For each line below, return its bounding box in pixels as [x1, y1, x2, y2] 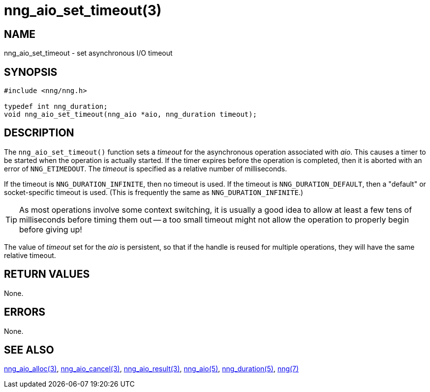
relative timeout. [4, 251, 56, 260]
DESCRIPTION [4, 127, 74, 139]
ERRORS [4, 306, 46, 319]
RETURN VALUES [4, 268, 90, 281]
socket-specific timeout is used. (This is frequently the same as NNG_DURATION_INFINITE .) [4, 188, 304, 196]
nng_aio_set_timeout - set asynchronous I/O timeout [4, 49, 173, 58]
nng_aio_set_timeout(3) [4, 2, 162, 19]
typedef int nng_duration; [4, 102, 108, 111]
